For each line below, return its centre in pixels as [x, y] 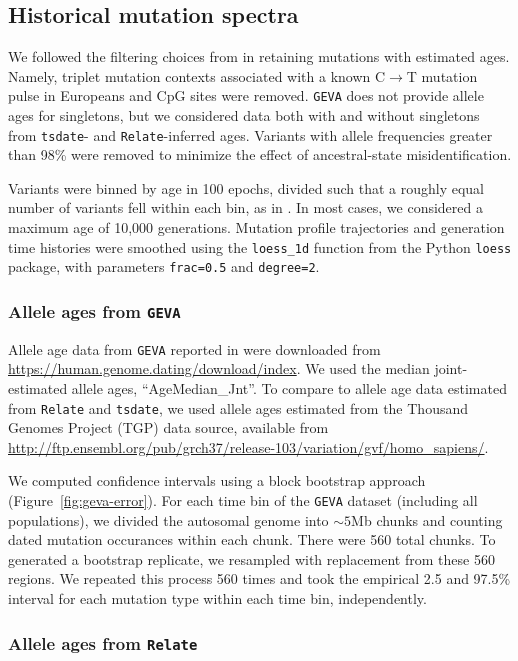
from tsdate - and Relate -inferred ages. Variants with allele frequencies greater [250, 134]
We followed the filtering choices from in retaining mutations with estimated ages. [259, 56]
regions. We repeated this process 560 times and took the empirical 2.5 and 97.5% [259, 578]
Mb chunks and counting [427, 519]
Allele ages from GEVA [94, 310]
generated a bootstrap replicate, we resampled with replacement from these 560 [251, 558]
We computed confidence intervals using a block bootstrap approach [217, 480]
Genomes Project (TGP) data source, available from [168, 427]
